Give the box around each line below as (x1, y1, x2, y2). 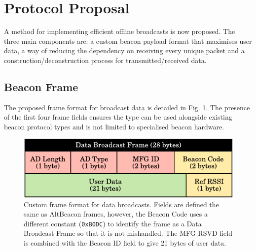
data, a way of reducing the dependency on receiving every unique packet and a (4, 45, 245, 56)
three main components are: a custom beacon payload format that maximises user (4, 35, 252, 46)
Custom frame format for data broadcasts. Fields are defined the (24, 199, 219, 209)
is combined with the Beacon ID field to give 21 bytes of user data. (24, 237, 226, 248)
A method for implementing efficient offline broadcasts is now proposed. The (4, 26, 235, 36)
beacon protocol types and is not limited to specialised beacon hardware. (4, 121, 224, 131)
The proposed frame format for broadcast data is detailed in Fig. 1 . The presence (4, 102, 250, 112)
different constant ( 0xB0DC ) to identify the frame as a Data (24, 218, 202, 228)
